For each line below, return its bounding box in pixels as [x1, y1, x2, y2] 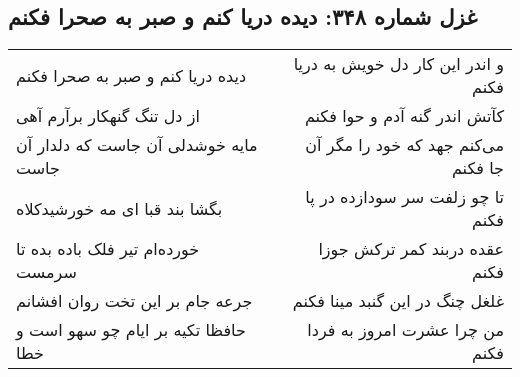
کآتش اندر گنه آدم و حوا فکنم [304, 104, 504, 128]
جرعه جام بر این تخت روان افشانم [16, 289, 253, 313]
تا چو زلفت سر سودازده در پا [305, 185, 504, 209]
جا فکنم [451, 156, 504, 180]
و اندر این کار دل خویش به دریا [293, 52, 504, 76]
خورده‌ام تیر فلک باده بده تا [16, 237, 200, 261]
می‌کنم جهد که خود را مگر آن [305, 133, 504, 157]
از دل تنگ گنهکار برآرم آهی [16, 104, 200, 128]
